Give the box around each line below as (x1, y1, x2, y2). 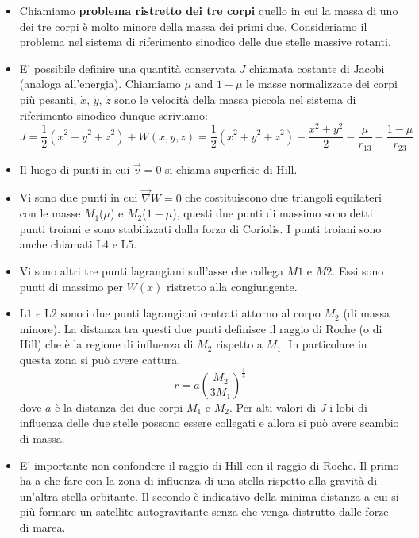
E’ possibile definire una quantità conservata (19, 60, 236, 76)
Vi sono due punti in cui (19, 189, 138, 206)
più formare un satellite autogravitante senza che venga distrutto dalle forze (19, 503, 389, 520)
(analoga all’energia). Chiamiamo (19, 75, 181, 92)
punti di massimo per (19, 278, 123, 294)
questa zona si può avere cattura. (19, 351, 181, 367)
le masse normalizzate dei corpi (246, 75, 398, 92)
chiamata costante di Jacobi (248, 60, 385, 76)
